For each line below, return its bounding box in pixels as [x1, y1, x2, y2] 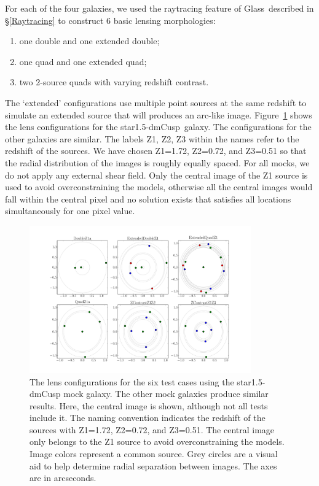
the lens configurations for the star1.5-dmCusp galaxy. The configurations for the [5, 120, 312, 133]
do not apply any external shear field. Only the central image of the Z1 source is [5, 168, 308, 181]
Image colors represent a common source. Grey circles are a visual [30, 447, 278, 460]
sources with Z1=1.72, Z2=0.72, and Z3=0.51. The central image [30, 423, 275, 436]
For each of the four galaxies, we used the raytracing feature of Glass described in [5, 2, 314, 14]
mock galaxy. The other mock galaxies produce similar [63, 387, 269, 400]
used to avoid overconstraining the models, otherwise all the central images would [5, 180, 313, 193]
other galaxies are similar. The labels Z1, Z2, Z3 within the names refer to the [5, 132, 299, 145]
